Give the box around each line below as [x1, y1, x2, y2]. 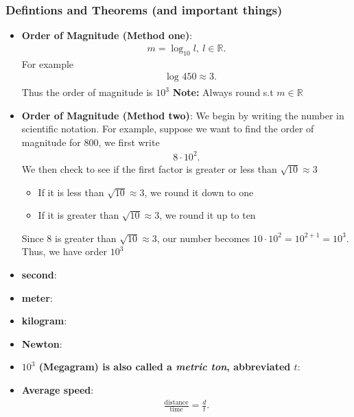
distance [164, 398, 189, 406]
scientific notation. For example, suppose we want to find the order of [21, 121, 314, 136]
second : [21, 267, 57, 281]
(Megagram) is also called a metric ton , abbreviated [38, 359, 291, 374]
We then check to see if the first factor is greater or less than [21, 161, 277, 176]
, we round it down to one [144, 184, 254, 199]
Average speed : [21, 382, 94, 396]
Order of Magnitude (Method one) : [21, 28, 193, 43]
